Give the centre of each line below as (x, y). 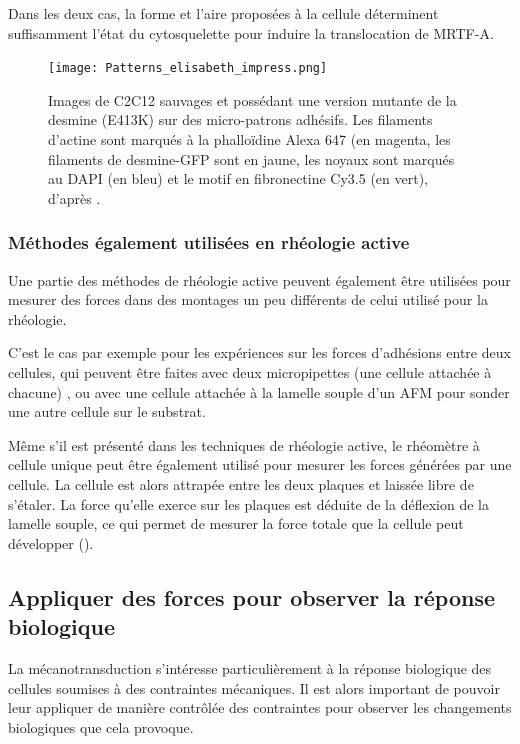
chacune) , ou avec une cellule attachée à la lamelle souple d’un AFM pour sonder (259, 391)
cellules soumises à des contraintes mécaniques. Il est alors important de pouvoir (254, 687)
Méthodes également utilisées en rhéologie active (209, 242)
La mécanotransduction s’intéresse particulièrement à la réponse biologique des (250, 667)
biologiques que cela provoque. (101, 726)
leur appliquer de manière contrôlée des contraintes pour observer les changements (260, 707)
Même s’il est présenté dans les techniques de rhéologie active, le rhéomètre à (244, 444)
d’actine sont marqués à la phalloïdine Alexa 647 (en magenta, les (249, 139)
